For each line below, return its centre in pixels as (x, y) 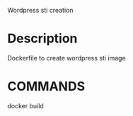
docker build (25, 105)
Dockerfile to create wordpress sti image (66, 58)
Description (42, 39)
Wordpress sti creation (40, 10)
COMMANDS (46, 86)
